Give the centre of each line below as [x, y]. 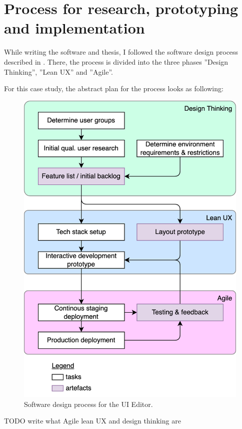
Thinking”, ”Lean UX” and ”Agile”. [58, 71]
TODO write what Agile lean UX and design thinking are [92, 421]
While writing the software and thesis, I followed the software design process [121, 52]
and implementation [74, 28]
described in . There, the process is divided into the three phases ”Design [116, 61]
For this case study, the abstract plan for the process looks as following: [114, 88]
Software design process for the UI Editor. [88, 404]
